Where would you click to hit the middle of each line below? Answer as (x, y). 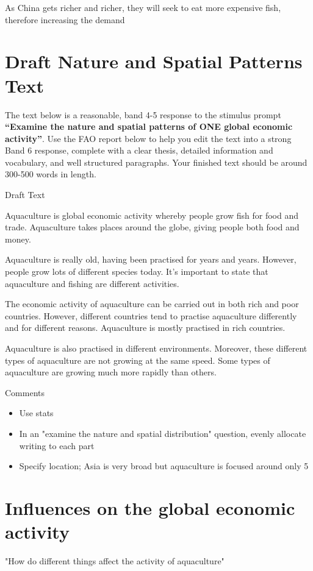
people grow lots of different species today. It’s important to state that (137, 271)
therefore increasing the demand (65, 19)
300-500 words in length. (51, 174)
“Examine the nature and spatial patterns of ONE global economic (149, 126)
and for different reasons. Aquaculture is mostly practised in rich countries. (145, 328)
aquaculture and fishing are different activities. (92, 283)
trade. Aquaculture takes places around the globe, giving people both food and (152, 227)
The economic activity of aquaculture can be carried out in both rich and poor (152, 304)
